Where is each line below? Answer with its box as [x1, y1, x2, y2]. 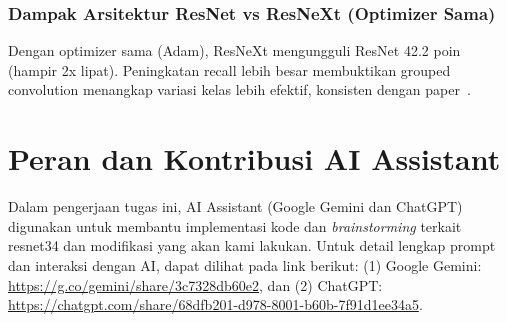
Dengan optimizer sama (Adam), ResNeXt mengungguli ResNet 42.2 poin [8, 40, 461, 61]
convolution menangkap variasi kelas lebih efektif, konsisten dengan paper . [8, 79, 471, 100]
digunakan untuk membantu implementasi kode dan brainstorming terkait [8, 215, 462, 236]
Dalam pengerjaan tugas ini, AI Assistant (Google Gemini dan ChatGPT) [8, 196, 463, 217]
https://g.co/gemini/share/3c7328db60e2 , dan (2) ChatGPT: [8, 274, 383, 295]
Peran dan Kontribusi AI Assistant [8, 138, 501, 179]
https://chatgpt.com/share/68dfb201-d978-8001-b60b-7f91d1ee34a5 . [8, 294, 423, 315]
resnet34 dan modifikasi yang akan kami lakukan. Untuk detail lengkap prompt [8, 235, 496, 256]
